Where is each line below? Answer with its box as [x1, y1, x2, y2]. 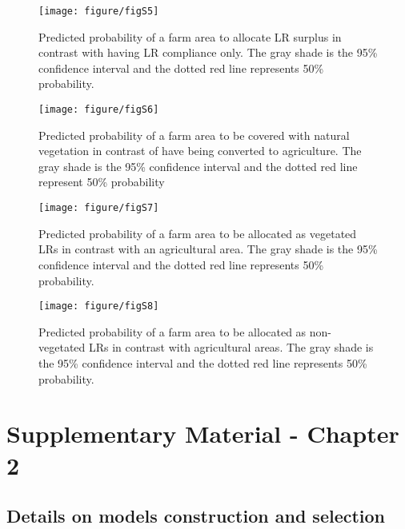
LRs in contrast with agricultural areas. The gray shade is [88, 339, 374, 356]
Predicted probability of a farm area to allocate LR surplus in [38, 28, 342, 45]
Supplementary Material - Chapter [6, 417, 399, 450]
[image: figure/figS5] [38, 6, 159, 17]
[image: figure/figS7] [38, 202, 159, 214]
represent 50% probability [38, 173, 165, 190]
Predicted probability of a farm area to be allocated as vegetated [38, 225, 357, 241]
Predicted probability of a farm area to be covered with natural [38, 126, 350, 143]
